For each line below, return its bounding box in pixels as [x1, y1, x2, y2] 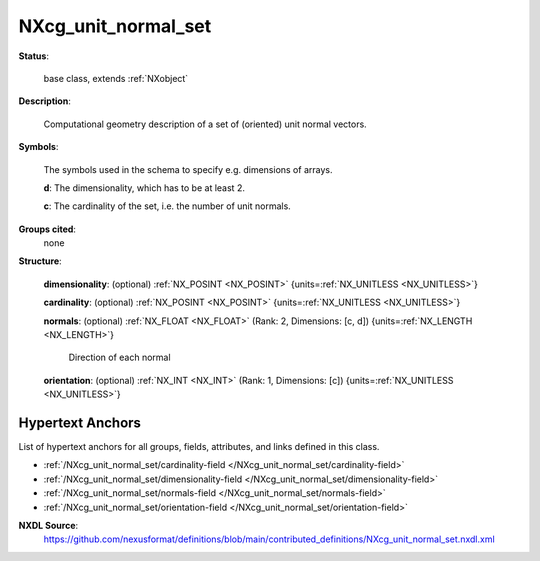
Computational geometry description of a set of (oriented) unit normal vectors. [43, 118, 367, 130]
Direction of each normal [68, 351, 171, 364]
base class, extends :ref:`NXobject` [43, 72, 189, 84]
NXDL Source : [18, 520, 79, 532]
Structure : [18, 255, 62, 267]
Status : [18, 50, 50, 62]
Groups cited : [18, 223, 77, 235]
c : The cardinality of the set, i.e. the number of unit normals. [43, 200, 292, 212]
